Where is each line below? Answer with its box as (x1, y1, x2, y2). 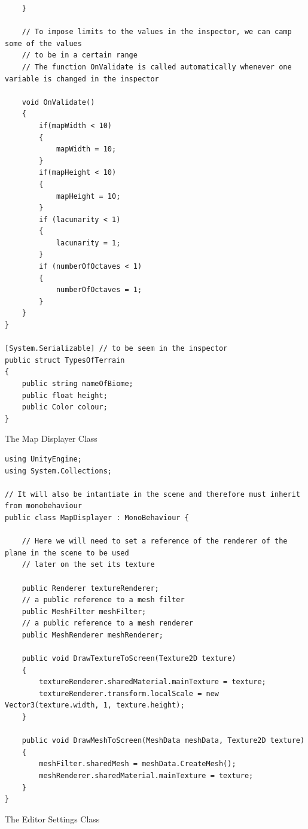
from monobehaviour (5, 502, 82, 511)
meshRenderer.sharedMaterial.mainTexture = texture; (39, 772, 254, 780)
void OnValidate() (22, 98, 95, 107)
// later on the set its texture (22, 560, 155, 569)
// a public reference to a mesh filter (22, 596, 185, 605)
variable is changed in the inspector (5, 74, 159, 83)
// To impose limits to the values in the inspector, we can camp (22, 28, 292, 37)
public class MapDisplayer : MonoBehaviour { (5, 513, 189, 522)
